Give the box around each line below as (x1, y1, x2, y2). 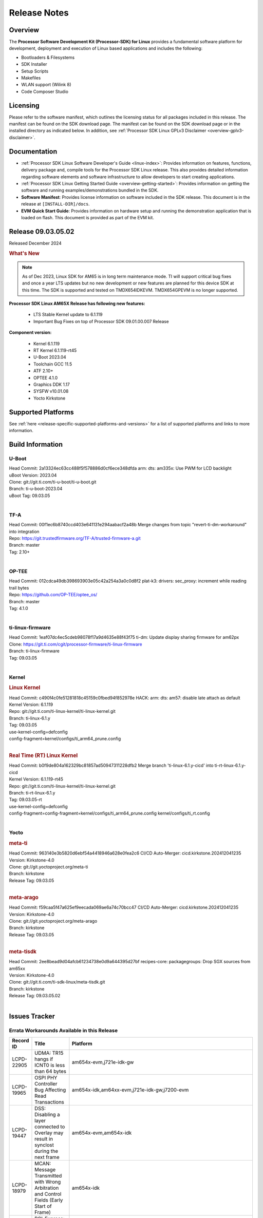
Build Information (9, 440, 63, 448)
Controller (34, 1080, 57, 1087)
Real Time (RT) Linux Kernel (9, 752, 78, 759)
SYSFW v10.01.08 (33, 388, 69, 394)
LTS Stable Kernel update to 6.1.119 (33, 312, 103, 318)
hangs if (34, 1055, 53, 1062)
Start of (34, 1202, 52, 1209)
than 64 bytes (34, 1067, 67, 1074)
